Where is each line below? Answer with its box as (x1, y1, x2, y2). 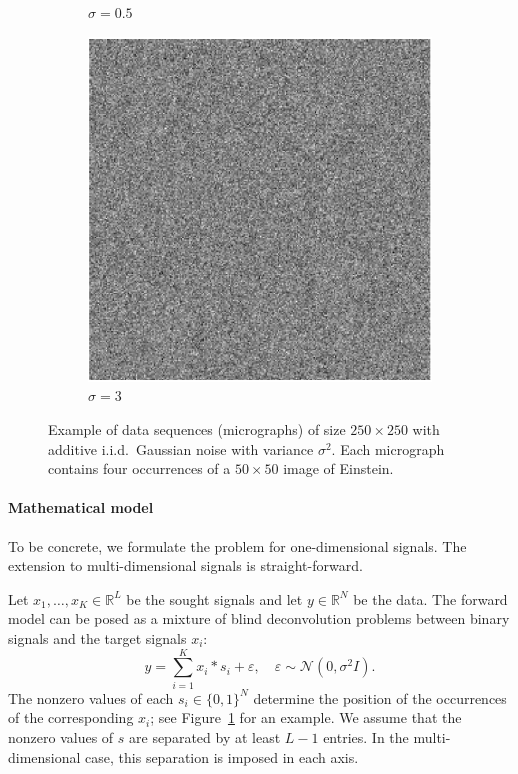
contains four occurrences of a (48, 458, 231, 479)
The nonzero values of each (8, 687, 174, 708)
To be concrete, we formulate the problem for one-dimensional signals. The (8, 535, 467, 556)
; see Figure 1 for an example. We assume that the (150, 707, 462, 728)
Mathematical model (8, 497, 154, 518)
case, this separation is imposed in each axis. (85, 746, 359, 767)
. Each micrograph (331, 438, 445, 459)
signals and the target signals (8, 628, 187, 648)
